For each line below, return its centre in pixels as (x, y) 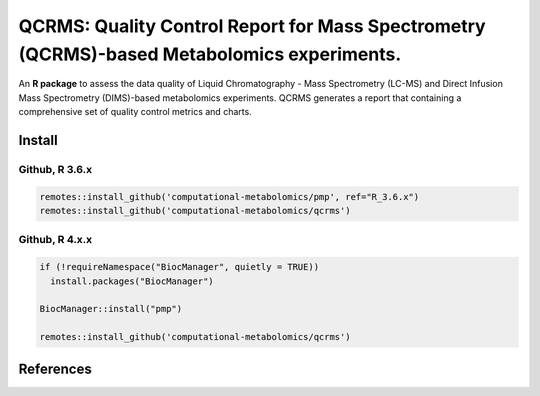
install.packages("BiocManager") (132, 281)
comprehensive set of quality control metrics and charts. (135, 112)
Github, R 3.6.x (55, 169)
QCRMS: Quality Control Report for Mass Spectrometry (252, 26)
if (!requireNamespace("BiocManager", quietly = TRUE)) (179, 267)
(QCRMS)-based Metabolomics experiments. (210, 54)
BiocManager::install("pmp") (111, 309)
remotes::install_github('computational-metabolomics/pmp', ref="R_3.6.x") (229, 196)
